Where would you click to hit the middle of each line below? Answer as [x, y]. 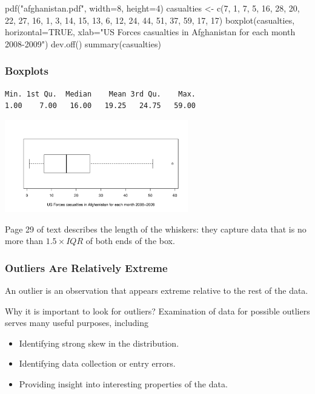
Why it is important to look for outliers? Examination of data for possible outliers [157, 311]
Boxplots [27, 71]
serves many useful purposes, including [77, 323]
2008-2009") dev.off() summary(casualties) [83, 43]
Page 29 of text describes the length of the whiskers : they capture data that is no [156, 229]
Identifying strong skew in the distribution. [99, 343]
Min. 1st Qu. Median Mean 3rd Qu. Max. [100, 94]
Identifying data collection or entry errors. [97, 363]
